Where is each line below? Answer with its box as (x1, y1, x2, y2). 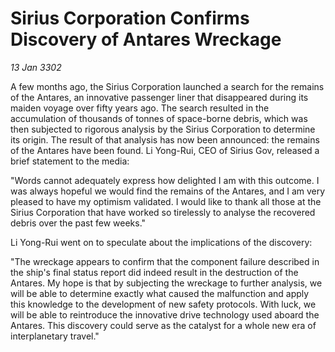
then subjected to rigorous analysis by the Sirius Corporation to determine (10, 123, 316, 135)
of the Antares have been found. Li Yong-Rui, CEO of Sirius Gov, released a (10, 144, 320, 156)
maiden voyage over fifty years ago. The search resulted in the (10, 102, 270, 114)
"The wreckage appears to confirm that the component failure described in (10, 255, 320, 267)
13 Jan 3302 (10, 61, 62, 73)
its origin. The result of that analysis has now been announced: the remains (10, 133, 320, 146)
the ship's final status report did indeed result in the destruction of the (10, 266, 299, 278)
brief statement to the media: (10, 155, 130, 167)
